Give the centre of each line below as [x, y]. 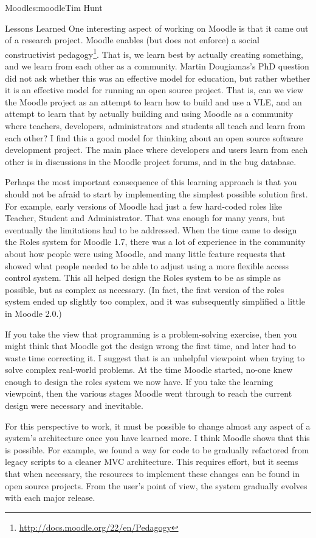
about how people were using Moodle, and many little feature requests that [145, 253]
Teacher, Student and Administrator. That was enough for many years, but [145, 218]
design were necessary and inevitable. [74, 405]
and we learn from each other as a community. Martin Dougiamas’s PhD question [157, 66]
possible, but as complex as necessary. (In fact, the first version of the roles [145, 289]
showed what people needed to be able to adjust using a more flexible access [147, 265]
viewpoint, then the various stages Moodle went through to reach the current [149, 393]
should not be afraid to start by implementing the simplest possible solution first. [156, 193]
